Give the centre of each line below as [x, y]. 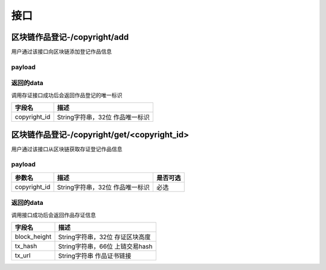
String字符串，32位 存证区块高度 [104, 237]
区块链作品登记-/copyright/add [70, 37]
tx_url [23, 255]
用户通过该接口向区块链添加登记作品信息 [61, 52]
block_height [33, 236]
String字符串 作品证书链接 [95, 256]
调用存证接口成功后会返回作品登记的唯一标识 [67, 95]
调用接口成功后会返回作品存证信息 [53, 215]
